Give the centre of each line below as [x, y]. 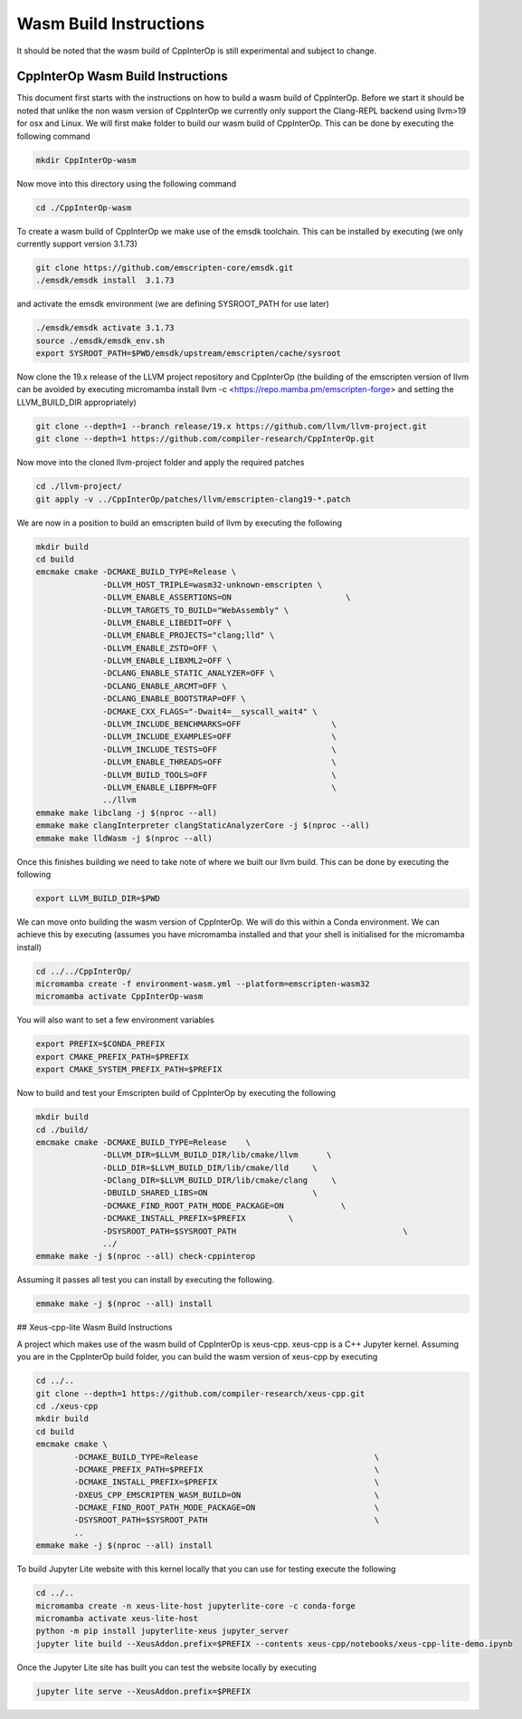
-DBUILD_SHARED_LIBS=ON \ [210, 1193]
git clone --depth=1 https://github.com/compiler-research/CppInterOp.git [205, 439]
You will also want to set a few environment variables [115, 1020]
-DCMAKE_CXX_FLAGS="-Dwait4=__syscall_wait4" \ [210, 711]
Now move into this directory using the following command [127, 183]
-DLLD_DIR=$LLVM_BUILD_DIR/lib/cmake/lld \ [210, 1167]
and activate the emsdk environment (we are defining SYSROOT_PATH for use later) [173, 304]
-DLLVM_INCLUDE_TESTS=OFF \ [219, 749]
